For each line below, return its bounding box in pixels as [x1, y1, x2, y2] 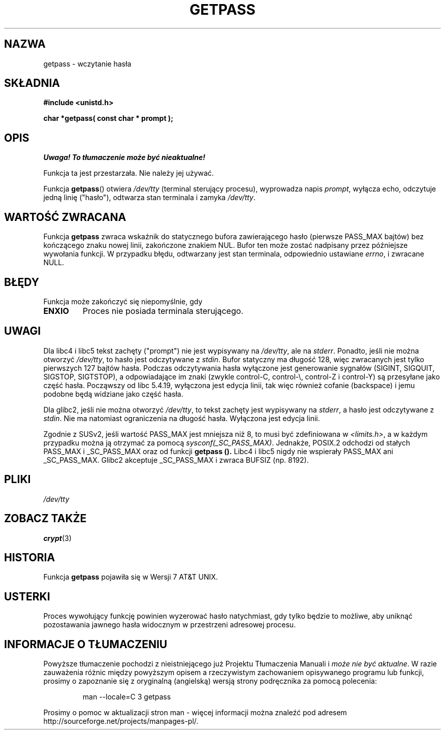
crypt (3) [43, 533, 72, 542]
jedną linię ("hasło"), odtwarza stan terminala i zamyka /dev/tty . [43, 193, 256, 202]
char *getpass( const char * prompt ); [43, 114, 173, 123]
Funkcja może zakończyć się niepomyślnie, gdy [43, 297, 203, 306]
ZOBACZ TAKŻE [4, 512, 87, 525]
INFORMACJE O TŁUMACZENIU [4, 637, 168, 651]
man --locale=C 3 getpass [82, 692, 171, 701]
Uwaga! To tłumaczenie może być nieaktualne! [43, 153, 206, 162]
